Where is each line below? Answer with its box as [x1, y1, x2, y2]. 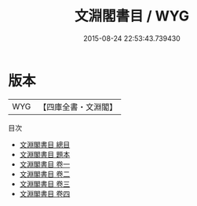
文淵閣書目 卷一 [19, 159, 71, 169]
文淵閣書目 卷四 [19, 189, 71, 198]
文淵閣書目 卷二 [19, 169, 71, 178]
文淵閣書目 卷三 [19, 178, 71, 189]
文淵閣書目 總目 [19, 139, 71, 149]
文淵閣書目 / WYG [74, 7, 190, 25]
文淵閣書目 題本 [19, 149, 71, 159]
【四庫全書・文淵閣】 [38, 101, 118, 112]
